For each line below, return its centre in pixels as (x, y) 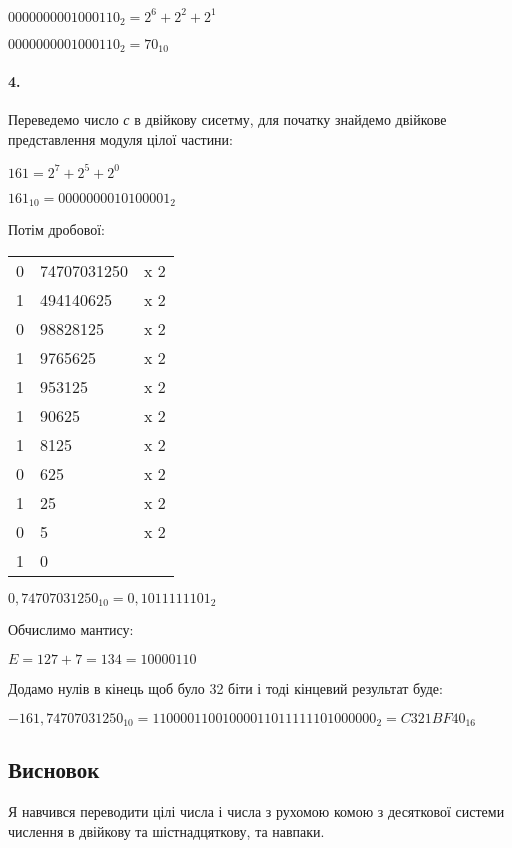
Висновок (54, 769)
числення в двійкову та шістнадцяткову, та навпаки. (166, 830)
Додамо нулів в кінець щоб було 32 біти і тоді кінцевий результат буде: (225, 687)
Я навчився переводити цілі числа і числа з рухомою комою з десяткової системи (256, 811)
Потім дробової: (56, 229)
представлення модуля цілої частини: (121, 138)
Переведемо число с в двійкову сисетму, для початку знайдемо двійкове (227, 119)
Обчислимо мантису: (71, 629)
